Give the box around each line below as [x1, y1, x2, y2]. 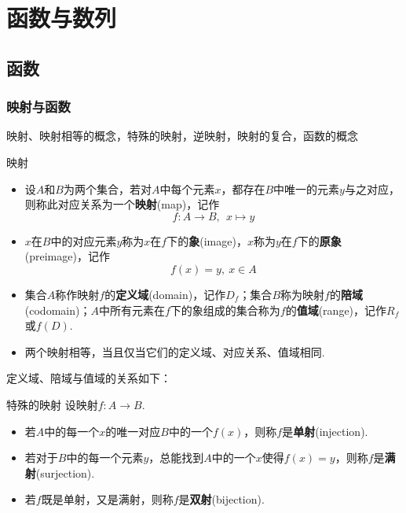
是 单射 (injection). [282, 423, 368, 439]
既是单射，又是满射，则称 [41, 491, 174, 507]
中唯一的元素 [273, 180, 340, 197]
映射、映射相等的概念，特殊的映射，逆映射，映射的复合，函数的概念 [6, 127, 358, 144]
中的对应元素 [50, 232, 117, 249]
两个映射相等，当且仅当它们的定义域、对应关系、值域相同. [24, 343, 325, 360]
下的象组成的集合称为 [170, 301, 280, 318]
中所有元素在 [98, 301, 165, 318]
